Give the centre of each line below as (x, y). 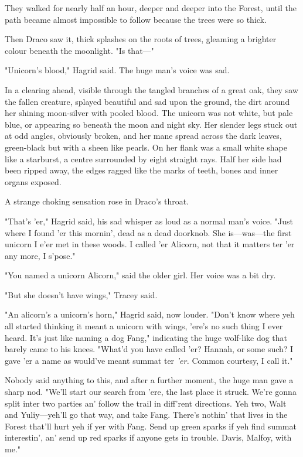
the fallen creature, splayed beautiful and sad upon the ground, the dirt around (147, 101)
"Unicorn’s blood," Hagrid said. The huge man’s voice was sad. (117, 70)
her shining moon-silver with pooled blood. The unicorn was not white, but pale (149, 113)
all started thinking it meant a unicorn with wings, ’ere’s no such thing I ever (144, 326)
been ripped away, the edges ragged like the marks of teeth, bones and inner (142, 170)
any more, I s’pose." (40, 255)
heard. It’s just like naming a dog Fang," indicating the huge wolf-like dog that (146, 337)
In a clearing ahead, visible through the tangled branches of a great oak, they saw (151, 89)
